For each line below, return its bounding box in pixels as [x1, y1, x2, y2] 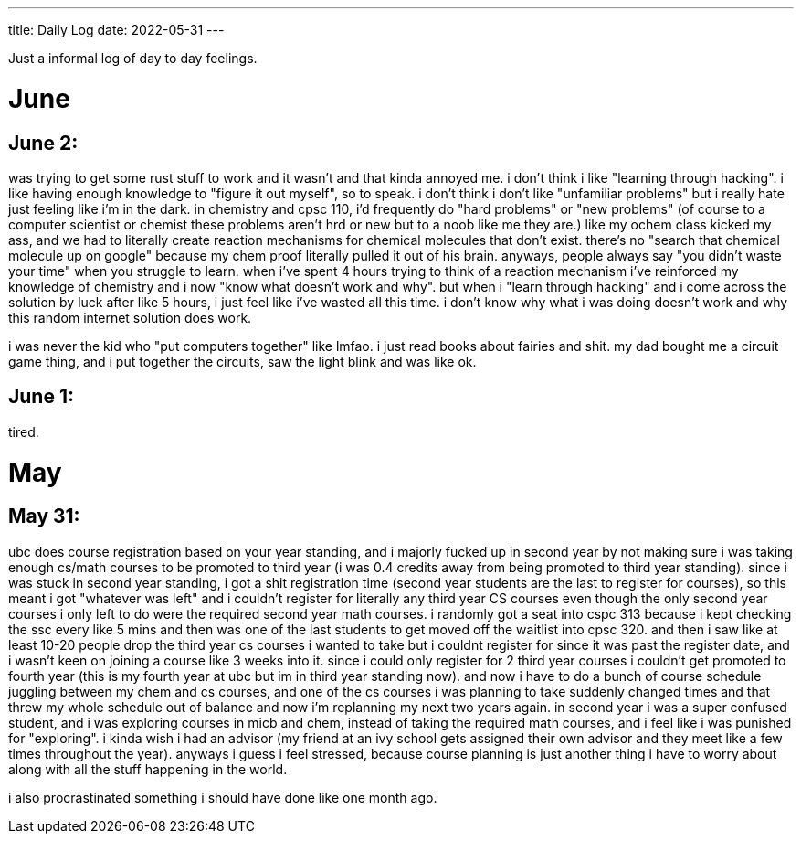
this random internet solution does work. [8, 309, 252, 325]
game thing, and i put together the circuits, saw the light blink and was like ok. [8, 353, 477, 369]
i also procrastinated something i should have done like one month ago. [8, 789, 437, 805]
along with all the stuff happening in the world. [8, 761, 288, 777]
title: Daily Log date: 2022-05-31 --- [8, 22, 225, 37]
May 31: [8, 505, 80, 528]
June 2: [8, 131, 79, 154]
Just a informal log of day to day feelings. [8, 50, 258, 66]
